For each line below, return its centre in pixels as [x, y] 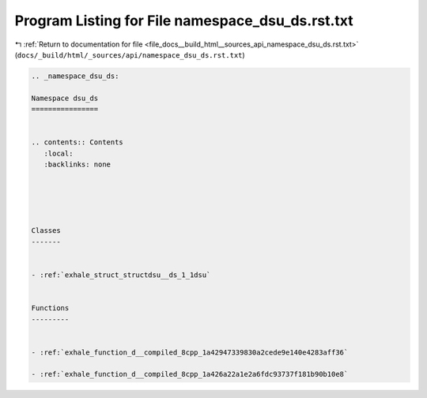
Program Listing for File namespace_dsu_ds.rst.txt [184, 21]
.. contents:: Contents [77, 143]
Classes [46, 231]
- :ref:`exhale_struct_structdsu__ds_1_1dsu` [121, 275]
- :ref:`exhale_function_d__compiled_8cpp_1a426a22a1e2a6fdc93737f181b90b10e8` [190, 374]
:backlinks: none [77, 165]
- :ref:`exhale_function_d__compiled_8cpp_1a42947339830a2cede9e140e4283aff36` [190, 352]
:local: [59, 153]
